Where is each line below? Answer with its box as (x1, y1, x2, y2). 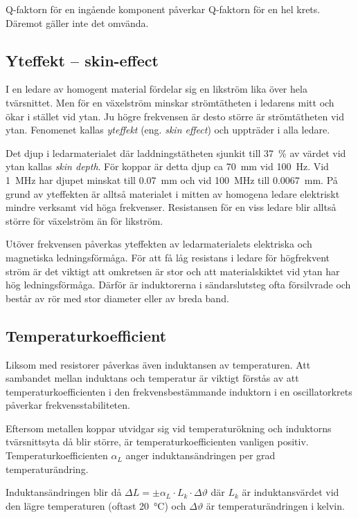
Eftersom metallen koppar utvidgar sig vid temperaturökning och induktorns (6, 420, 332, 435)
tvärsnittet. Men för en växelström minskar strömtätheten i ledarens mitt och (6, 95, 334, 109)
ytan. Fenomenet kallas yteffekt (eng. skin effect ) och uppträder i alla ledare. (6, 122, 330, 137)
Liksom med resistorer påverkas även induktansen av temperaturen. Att (6, 357, 311, 371)
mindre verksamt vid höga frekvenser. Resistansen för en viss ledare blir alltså (6, 200, 337, 214)
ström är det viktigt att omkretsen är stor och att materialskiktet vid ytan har (6, 263, 340, 278)
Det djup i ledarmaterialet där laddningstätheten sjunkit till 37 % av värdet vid (6, 145, 346, 160)
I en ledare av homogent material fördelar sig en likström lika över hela (6, 82, 307, 96)
